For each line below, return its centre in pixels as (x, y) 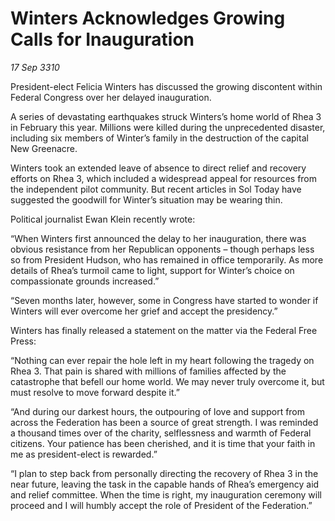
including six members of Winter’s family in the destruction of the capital (159, 138)
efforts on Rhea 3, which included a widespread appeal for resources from (164, 178)
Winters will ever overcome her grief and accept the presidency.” (144, 311)
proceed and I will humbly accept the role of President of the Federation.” (161, 505)
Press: (23, 341)
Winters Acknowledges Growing (148, 18)
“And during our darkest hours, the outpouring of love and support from (158, 411)
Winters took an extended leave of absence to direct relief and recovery (158, 168)
